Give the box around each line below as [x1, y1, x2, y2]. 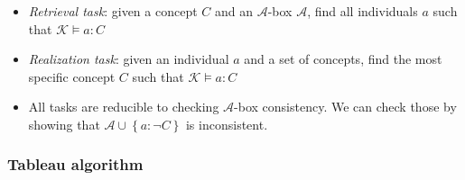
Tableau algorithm [7, 153, 144, 175]
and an [214, 2, 253, 20]
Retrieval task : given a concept [28, 2, 198, 20]
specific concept [28, 67, 116, 85]
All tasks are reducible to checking [28, 97, 219, 116]
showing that [28, 114, 100, 133]
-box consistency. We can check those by [234, 97, 457, 116]
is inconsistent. [185, 114, 268, 133]
